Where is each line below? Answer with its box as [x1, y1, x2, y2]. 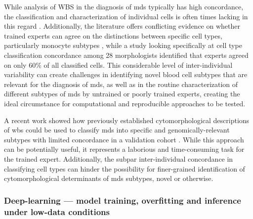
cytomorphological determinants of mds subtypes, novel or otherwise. [4, 173, 213, 183]
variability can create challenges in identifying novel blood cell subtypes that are [4, 69, 248, 80]
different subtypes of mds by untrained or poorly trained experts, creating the [4, 88, 240, 99]
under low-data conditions [4, 205, 110, 218]
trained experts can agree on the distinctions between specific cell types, [4, 30, 222, 41]
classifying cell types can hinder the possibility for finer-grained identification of [4, 163, 245, 174]
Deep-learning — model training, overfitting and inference [4, 194, 241, 206]
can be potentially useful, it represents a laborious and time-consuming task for [4, 144, 245, 154]
